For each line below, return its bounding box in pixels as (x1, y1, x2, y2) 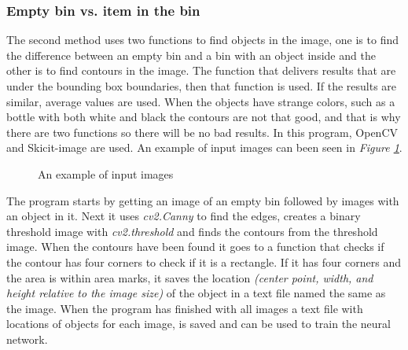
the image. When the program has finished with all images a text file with (6, 300, 363, 316)
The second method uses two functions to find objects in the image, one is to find (6, 31, 399, 48)
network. (6, 330, 48, 347)
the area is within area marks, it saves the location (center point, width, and (6, 269, 373, 286)
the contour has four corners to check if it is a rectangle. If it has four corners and (6, 253, 401, 270)
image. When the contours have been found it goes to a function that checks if (6, 238, 384, 255)
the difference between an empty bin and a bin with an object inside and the (6, 46, 376, 63)
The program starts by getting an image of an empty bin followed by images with (6, 192, 399, 208)
